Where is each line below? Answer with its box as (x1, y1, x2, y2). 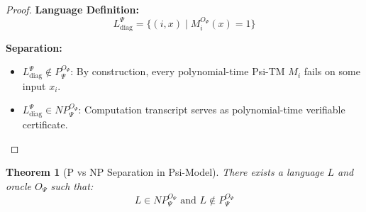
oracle (6, 178, 31, 193)
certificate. (22, 117, 68, 132)
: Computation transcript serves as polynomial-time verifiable (78, 102, 345, 117)
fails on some (304, 64, 360, 79)
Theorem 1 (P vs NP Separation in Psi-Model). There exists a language (6, 164, 324, 179)
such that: (50, 178, 94, 193)
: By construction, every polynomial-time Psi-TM (70, 64, 285, 79)
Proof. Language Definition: (6, 2, 139, 16)
